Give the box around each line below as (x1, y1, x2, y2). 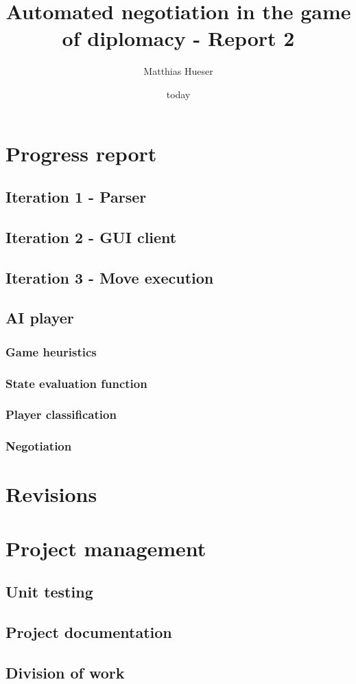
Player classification (5, 406, 117, 423)
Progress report (5, 139, 157, 167)
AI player (5, 307, 74, 328)
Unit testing (5, 581, 93, 602)
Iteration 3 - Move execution (5, 266, 214, 288)
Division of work (5, 661, 125, 683)
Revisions (5, 480, 97, 508)
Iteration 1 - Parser (5, 186, 147, 207)
